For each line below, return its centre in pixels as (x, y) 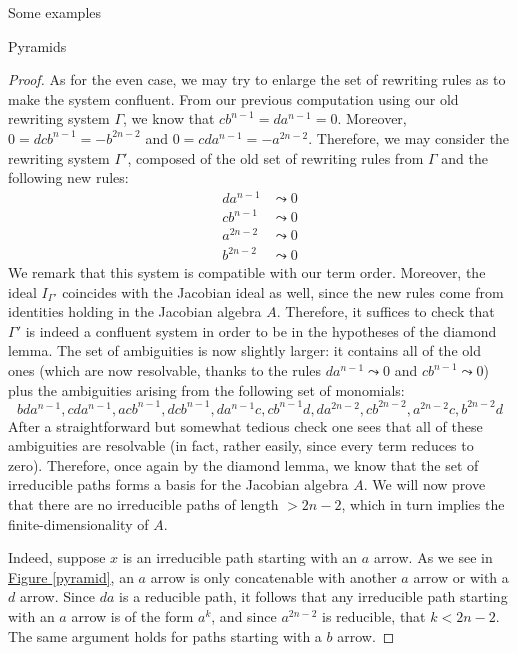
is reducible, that (373, 616)
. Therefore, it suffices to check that (385, 311)
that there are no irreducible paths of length (143, 504)
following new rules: (68, 177)
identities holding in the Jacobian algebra (135, 311)
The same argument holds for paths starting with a (165, 635)
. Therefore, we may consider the (409, 137)
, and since (244, 616)
